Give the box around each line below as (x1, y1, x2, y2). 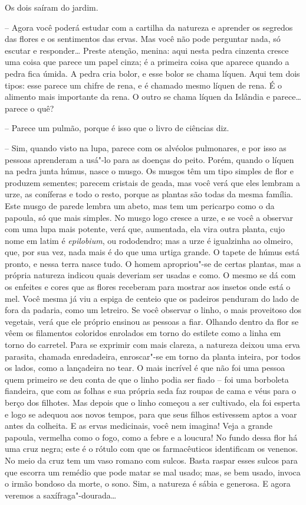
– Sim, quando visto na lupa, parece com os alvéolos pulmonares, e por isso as (5, 141, 287, 154)
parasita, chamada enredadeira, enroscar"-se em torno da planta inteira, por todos (5, 350, 301, 362)
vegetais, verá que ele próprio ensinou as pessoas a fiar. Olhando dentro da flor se (5, 315, 299, 327)
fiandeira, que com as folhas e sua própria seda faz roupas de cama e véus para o (5, 385, 297, 397)
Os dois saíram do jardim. (5, 1, 98, 13)
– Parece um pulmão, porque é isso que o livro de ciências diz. (5, 122, 229, 134)
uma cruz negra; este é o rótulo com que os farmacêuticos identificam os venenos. (5, 442, 298, 455)
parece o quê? (5, 102, 54, 114)
